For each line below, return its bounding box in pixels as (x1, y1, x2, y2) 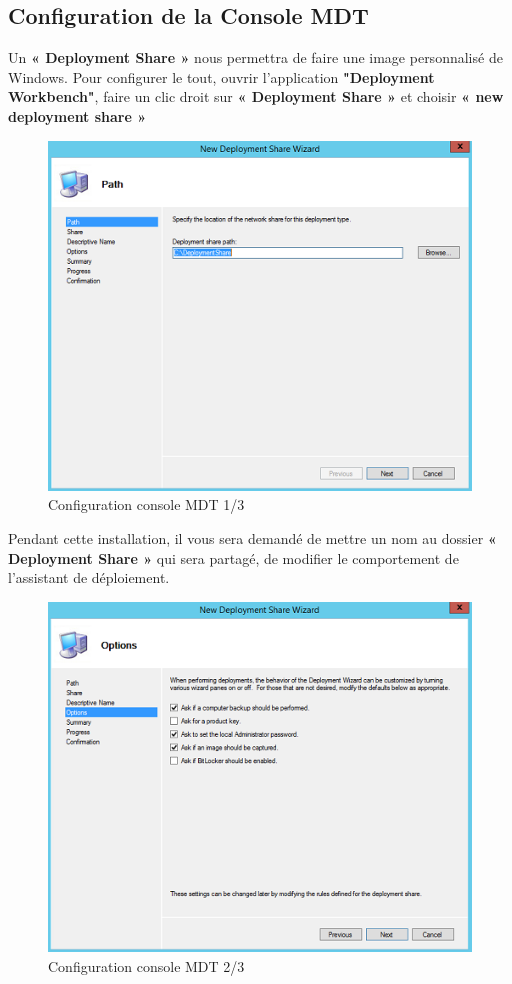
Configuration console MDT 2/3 (48, 955, 245, 976)
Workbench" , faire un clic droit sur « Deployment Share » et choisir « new (8, 86, 504, 107)
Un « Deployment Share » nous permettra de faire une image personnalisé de (8, 47, 503, 68)
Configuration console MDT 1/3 (48, 494, 245, 515)
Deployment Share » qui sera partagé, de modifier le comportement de (8, 547, 459, 568)
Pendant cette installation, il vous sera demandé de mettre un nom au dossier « (8, 527, 497, 548)
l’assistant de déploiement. (8, 567, 170, 588)
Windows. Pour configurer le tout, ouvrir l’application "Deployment (8, 66, 435, 87)
